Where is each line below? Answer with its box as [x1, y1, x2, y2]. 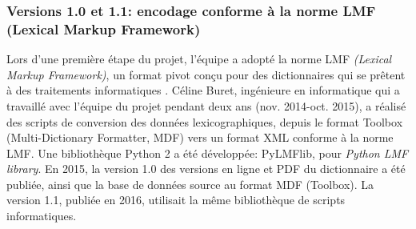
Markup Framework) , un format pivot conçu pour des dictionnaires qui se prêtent [6, 66, 406, 82]
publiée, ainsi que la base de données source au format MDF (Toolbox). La [6, 175, 374, 192]
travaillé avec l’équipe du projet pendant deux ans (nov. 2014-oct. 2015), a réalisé [6, 97, 406, 114]
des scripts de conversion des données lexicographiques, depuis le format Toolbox [6, 113, 403, 130]
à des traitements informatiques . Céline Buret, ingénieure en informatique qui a [6, 82, 400, 98]
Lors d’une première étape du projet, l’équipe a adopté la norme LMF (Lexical [6, 50, 392, 67]
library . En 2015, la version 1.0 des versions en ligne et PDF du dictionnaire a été [6, 160, 406, 177]
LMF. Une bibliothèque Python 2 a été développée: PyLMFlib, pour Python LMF [6, 144, 409, 161]
